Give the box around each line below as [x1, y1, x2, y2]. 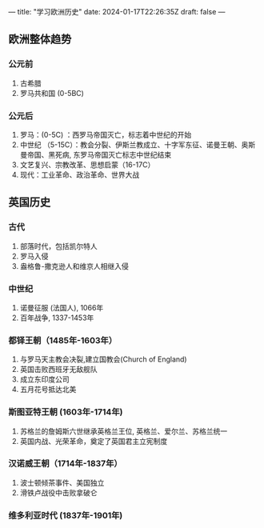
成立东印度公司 [19, 374, 70, 384]
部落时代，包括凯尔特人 [19, 241, 98, 250]
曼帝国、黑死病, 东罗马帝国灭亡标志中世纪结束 [19, 150, 172, 159]
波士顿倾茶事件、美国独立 [19, 478, 105, 487]
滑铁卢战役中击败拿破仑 [19, 487, 98, 498]
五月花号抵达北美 [19, 385, 77, 394]
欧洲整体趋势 [8, 33, 72, 46]
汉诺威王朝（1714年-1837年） [8, 458, 122, 470]
